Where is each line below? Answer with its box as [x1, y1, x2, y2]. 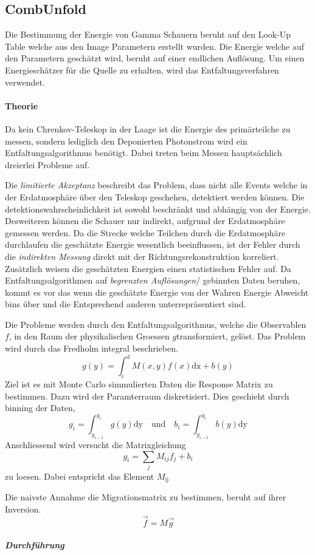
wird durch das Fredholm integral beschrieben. [5, 342, 178, 355]
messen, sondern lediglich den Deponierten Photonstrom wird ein [5, 134, 247, 147]
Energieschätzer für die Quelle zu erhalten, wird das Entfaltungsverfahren [5, 63, 279, 76]
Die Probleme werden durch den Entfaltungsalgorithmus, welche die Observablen [5, 318, 306, 330]
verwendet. [5, 75, 45, 88]
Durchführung [5, 539, 64, 551]
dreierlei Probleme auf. [5, 158, 90, 171]
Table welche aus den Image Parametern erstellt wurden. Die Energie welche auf [5, 39, 305, 52]
